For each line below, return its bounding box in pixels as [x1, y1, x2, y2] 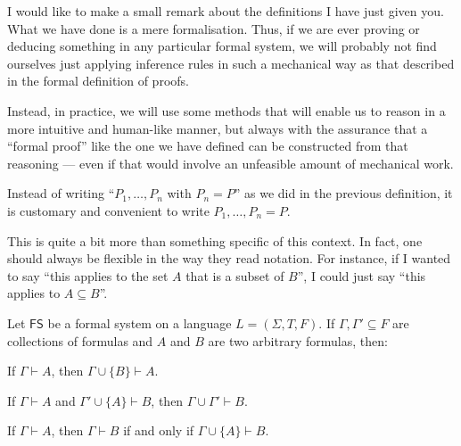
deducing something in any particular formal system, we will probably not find [7, 37, 437, 55]
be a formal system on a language [47, 313, 232, 332]
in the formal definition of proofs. [7, 71, 189, 90]
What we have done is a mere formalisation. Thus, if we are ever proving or [7, 19, 420, 37]
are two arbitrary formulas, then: [208, 331, 388, 350]
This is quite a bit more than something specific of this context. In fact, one [7, 231, 423, 250]
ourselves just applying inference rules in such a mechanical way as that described [7, 54, 455, 72]
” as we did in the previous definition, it [234, 184, 453, 202]
